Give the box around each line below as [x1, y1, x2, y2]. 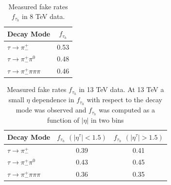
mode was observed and [16, 105, 86, 115]
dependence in [32, 94, 74, 105]
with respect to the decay [86, 94, 162, 105]
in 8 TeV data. [22, 11, 65, 21]
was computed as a [99, 105, 155, 115]
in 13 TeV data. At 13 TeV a [79, 84, 164, 94]
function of [47, 114, 80, 125]
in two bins [91, 114, 124, 125]
